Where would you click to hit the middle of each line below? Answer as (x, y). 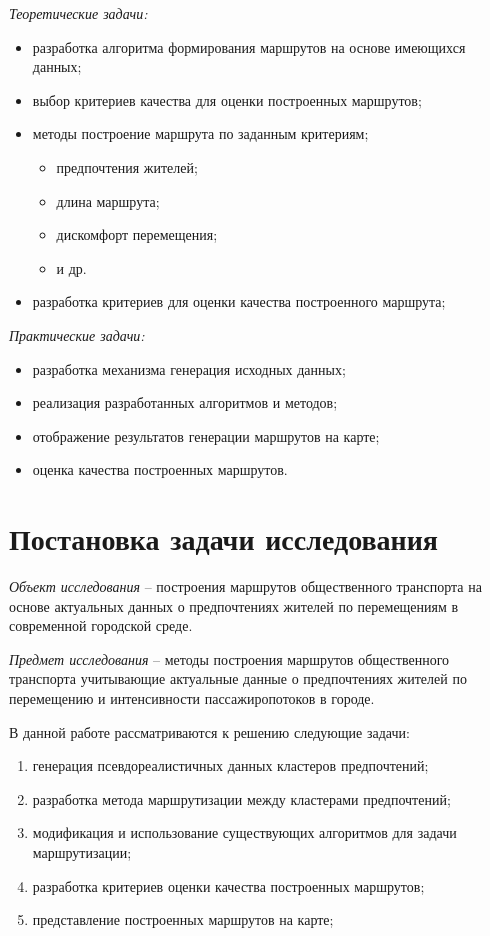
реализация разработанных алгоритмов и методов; (185, 402)
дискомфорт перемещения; (137, 234)
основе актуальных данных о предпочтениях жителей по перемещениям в (234, 605)
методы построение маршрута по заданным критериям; (200, 133)
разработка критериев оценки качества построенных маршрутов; (228, 885)
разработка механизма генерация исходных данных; (189, 368)
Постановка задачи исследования (223, 538)
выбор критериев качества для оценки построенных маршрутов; (227, 99)
